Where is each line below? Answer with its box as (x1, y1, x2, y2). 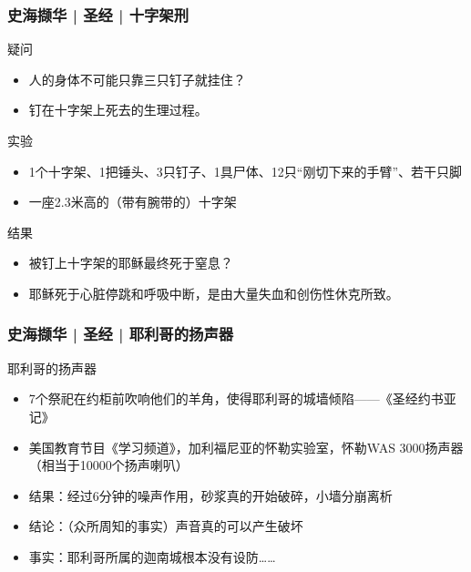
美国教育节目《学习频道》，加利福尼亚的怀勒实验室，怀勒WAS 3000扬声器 (28, 437, 464, 456)
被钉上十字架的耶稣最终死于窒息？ (28, 253, 233, 272)
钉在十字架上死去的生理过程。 (28, 100, 208, 119)
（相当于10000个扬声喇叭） (28, 455, 189, 475)
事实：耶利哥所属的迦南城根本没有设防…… (28, 546, 276, 566)
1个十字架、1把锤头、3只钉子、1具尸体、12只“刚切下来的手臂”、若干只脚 (28, 161, 463, 180)
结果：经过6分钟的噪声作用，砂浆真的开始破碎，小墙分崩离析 (28, 485, 393, 505)
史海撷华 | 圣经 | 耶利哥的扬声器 (7, 322, 234, 345)
